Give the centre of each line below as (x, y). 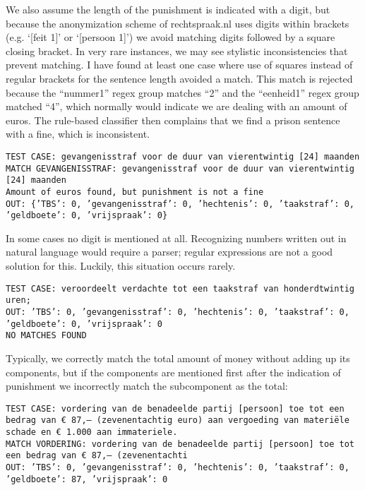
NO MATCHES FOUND (46, 336)
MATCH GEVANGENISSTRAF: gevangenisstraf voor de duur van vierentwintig (180, 168)
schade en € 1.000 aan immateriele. (92, 432)
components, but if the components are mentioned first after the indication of (173, 372)
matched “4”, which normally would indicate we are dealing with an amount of (176, 106)
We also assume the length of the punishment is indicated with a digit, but (168, 9)
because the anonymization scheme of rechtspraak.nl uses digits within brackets (178, 23)
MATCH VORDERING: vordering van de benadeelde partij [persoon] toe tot (180, 444)
